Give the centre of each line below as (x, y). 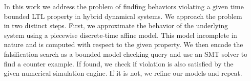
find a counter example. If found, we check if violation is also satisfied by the (119, 63)
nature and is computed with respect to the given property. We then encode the (124, 44)
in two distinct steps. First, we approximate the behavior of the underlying (116, 25)
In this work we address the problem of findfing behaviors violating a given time (124, 6)
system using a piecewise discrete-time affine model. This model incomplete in (121, 35)
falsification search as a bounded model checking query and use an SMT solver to (126, 54)
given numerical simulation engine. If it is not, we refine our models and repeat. (123, 73)
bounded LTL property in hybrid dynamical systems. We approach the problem (123, 16)
